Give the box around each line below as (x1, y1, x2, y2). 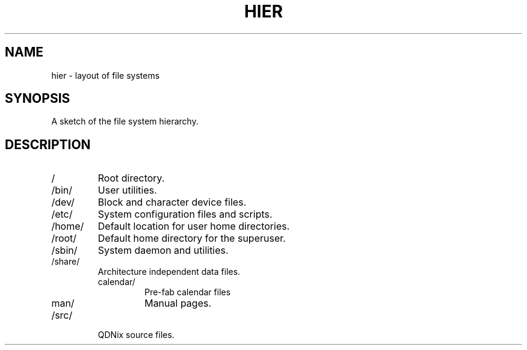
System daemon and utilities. (97, 244, 229, 257)
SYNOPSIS (5, 91, 70, 106)
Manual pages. (144, 297, 212, 310)
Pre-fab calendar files (144, 287, 231, 298)
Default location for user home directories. (97, 220, 290, 233)
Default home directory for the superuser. (97, 232, 286, 245)
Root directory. (97, 172, 165, 185)
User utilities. (97, 184, 157, 197)
